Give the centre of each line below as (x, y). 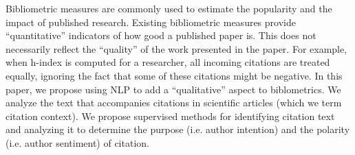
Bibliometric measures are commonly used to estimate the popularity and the (169, 8)
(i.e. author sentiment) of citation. (77, 142)
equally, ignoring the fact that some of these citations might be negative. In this (174, 75)
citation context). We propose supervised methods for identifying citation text (170, 116)
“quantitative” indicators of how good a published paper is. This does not (161, 35)
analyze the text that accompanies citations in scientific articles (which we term (174, 103)
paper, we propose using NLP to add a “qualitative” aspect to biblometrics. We (173, 89)
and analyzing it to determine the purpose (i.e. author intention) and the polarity (178, 129)
